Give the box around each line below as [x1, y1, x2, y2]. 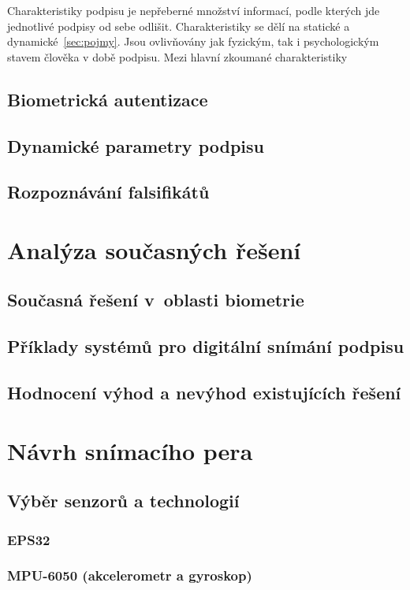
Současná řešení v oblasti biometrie [7, 288, 304, 312]
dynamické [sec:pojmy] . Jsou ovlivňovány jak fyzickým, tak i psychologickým [7, 33, 379, 50]
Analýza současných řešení [7, 233, 301, 265]
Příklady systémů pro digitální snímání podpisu [7, 334, 404, 358]
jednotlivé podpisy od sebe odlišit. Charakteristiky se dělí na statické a [7, 17, 350, 34]
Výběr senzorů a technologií [7, 488, 240, 513]
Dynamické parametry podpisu [7, 133, 264, 158]
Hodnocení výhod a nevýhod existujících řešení [7, 380, 401, 405]
